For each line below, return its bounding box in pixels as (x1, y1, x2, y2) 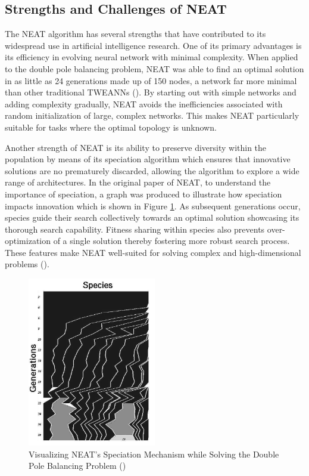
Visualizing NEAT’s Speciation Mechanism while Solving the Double (29, 447, 279, 460)
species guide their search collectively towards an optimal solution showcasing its (5, 211, 299, 224)
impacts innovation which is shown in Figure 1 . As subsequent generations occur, (5, 199, 301, 212)
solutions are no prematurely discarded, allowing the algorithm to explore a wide (5, 164, 299, 177)
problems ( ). (5, 258, 49, 270)
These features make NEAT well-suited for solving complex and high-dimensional (5, 246, 301, 258)
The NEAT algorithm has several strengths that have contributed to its (5, 27, 266, 40)
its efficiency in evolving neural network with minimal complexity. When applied (5, 51, 298, 63)
